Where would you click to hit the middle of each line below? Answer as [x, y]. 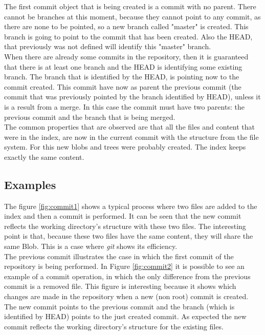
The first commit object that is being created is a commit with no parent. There [130, 6]
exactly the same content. [44, 156]
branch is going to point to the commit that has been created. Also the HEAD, [128, 36]
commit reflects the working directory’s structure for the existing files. [114, 326]
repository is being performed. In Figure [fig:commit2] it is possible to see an [124, 266]
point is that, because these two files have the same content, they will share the [129, 236]
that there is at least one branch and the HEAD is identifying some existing [123, 66]
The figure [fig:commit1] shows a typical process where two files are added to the [131, 206]
